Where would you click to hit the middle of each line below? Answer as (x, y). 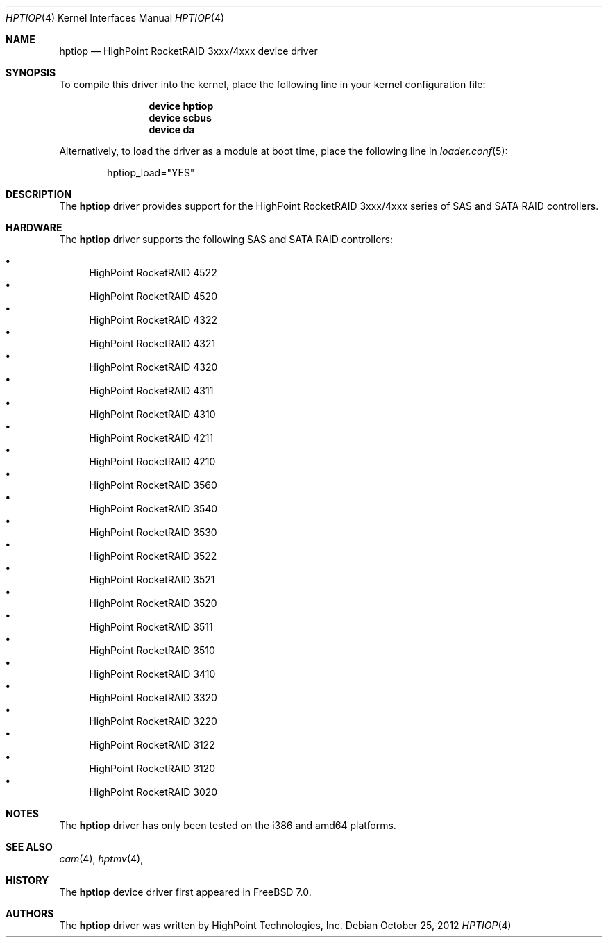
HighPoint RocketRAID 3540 (153, 509)
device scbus (180, 118)
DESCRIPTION (39, 194)
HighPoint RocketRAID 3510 (152, 650)
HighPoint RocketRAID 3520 (153, 603)
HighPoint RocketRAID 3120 (152, 768)
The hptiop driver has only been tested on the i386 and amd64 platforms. (228, 825)
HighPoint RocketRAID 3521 (152, 579)
